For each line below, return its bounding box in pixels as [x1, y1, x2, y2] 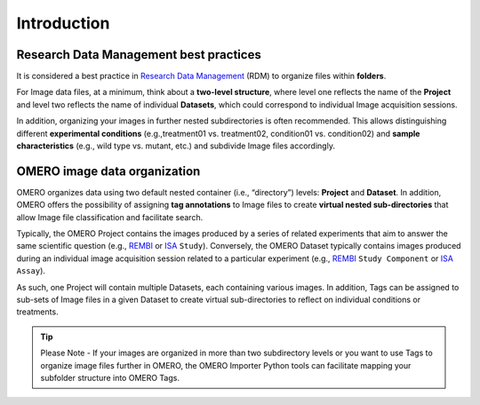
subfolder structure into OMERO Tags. [40, 373, 180, 383]
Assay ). [16, 266, 46, 276]
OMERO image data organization [16, 163, 201, 179]
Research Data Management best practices [16, 47, 261, 62]
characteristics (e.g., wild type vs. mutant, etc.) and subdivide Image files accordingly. [16, 140, 335, 151]
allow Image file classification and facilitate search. [16, 211, 204, 222]
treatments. [16, 306, 59, 317]
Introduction [16, 13, 110, 33]
